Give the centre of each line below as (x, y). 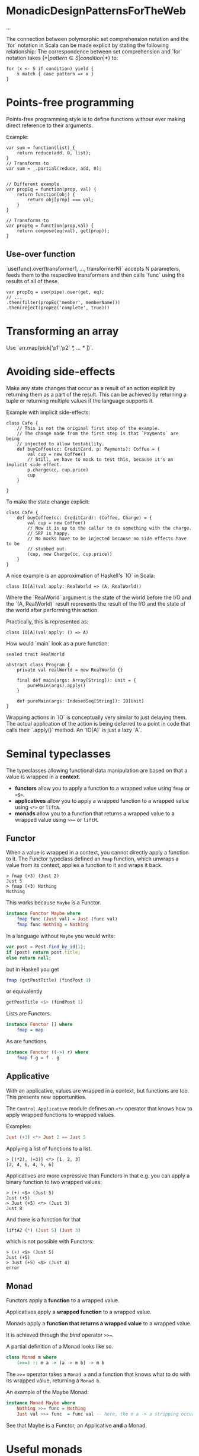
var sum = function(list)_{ (41, 148)
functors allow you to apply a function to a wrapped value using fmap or (102, 788)
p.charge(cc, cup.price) (58, 470)
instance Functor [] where (39, 1025)
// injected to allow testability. (61, 444)
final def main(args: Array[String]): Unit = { (76, 680)
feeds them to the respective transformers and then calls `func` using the (95, 275)
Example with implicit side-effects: (48, 412)
